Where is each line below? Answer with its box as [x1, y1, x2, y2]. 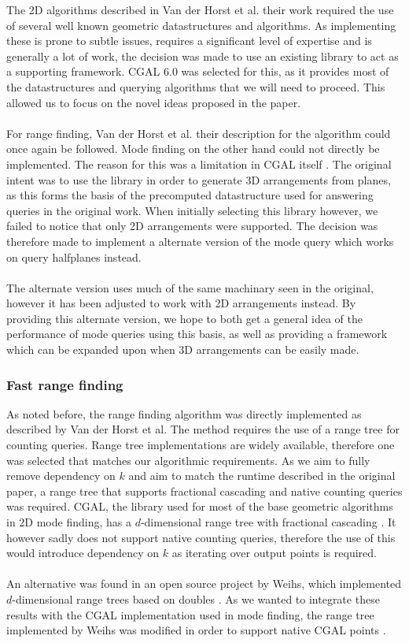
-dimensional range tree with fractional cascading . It [140, 514, 396, 530]
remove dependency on [6, 467, 116, 484]
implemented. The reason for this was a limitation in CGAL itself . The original [6, 155, 392, 172]
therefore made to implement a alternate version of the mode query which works [6, 232, 394, 249]
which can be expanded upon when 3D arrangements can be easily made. [6, 341, 359, 358]
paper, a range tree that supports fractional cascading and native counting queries [6, 482, 403, 499]
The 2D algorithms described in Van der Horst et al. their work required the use [6, 2, 394, 17]
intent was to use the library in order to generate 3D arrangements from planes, [6, 171, 391, 188]
